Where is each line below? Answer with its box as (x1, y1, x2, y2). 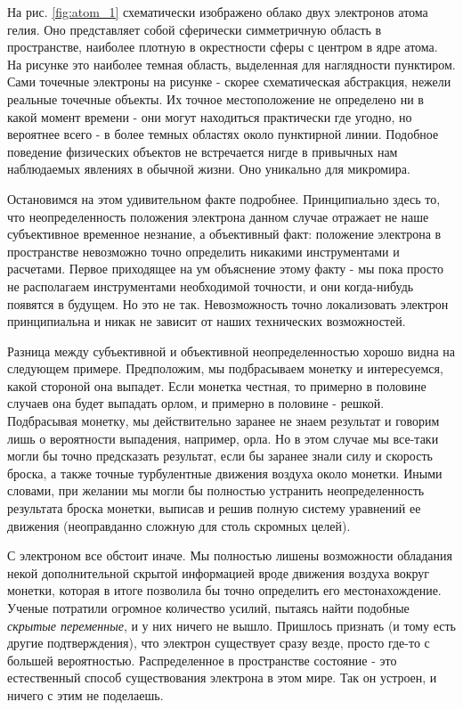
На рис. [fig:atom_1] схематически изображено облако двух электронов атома (7, 3, 428, 20)
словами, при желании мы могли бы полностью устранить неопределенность (7, 481, 425, 500)
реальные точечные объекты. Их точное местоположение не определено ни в (7, 89, 424, 108)
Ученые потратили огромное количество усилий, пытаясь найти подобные (7, 599, 410, 616)
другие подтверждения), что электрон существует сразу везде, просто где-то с (7, 633, 430, 652)
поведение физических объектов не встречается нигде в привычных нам (7, 142, 398, 160)
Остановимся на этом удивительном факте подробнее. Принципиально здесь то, (7, 189, 441, 208)
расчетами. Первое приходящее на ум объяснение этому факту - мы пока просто (7, 259, 444, 278)
